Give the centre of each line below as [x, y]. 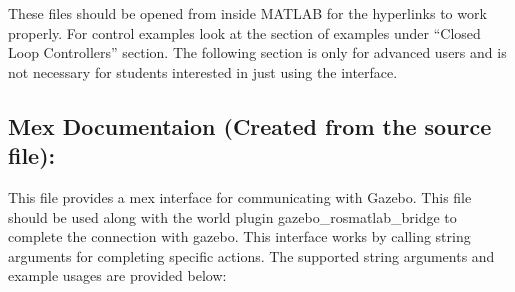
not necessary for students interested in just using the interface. [203, 71]
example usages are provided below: [117, 275]
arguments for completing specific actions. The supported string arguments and [251, 255]
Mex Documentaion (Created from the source [250, 125]
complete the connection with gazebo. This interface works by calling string [239, 236]
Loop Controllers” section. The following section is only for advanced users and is [257, 52]
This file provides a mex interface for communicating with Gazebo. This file [240, 196]
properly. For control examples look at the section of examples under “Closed [244, 32]
